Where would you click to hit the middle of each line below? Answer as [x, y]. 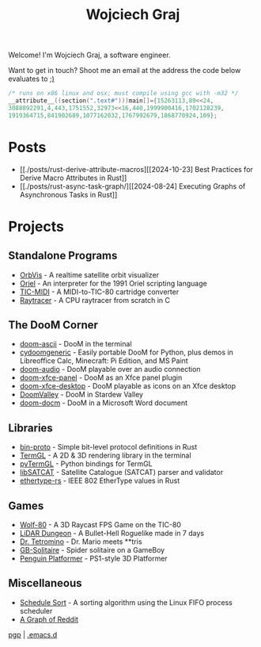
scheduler [36, 611]
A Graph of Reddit [49, 619]
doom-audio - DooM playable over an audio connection [110, 369]
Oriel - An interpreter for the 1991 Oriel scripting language [113, 283]
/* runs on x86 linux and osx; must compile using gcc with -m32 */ [123, 94]
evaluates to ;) [32, 79]
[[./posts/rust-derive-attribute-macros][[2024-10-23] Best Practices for [136, 169]
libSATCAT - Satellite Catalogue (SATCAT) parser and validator [121, 473]
